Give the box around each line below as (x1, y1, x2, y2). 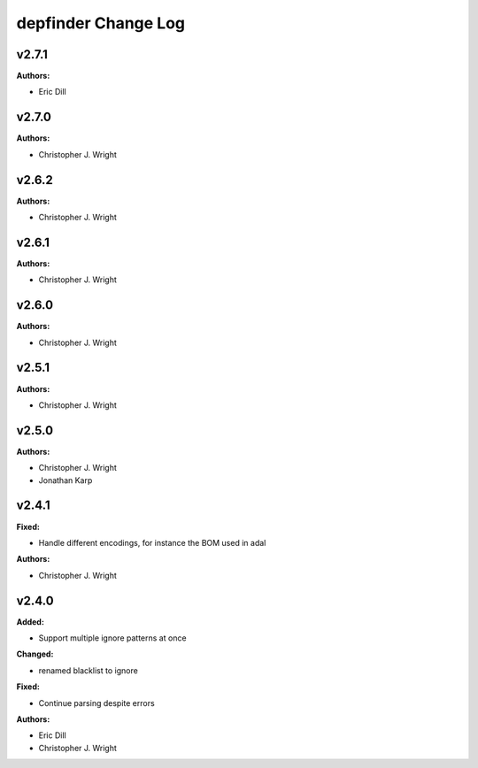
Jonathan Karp (38, 474, 93, 486)
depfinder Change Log (16, 13, 186, 33)
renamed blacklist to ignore (38, 664, 139, 676)
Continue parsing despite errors (38, 697, 155, 708)
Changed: (16, 649, 54, 659)
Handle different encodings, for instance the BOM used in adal (38, 537, 266, 548)
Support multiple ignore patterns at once (38, 633, 187, 643)
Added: (16, 616, 44, 627)
